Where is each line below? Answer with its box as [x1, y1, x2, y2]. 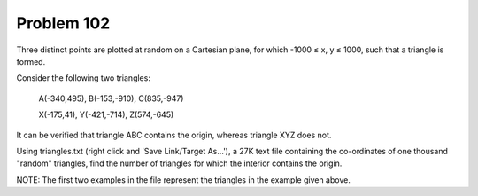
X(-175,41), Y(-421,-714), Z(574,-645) [38, 109, 174, 120]
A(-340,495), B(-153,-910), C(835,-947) [38, 93, 184, 104]
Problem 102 [16, 13, 111, 33]
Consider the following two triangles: [16, 73, 150, 83]
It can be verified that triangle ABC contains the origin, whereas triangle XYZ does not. [16, 129, 332, 140]
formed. [16, 56, 46, 67]
